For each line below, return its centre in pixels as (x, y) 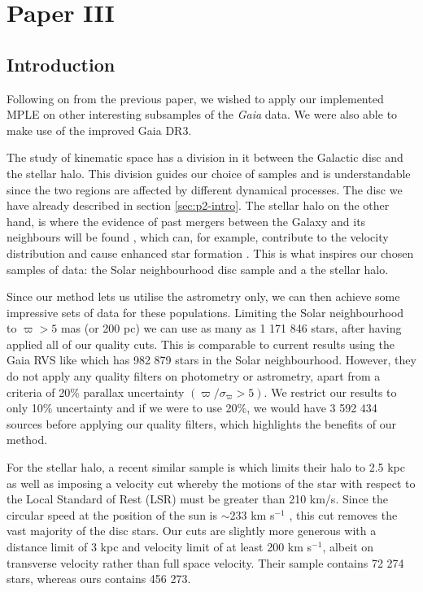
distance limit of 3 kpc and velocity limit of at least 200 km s (159, 547)
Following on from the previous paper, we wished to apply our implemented (195, 98)
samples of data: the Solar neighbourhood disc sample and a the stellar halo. (198, 269)
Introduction (61, 64)
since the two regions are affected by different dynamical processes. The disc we (205, 189)
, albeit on (348, 547)
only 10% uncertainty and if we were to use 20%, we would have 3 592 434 (192, 408)
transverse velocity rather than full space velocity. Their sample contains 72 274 (205, 562)
